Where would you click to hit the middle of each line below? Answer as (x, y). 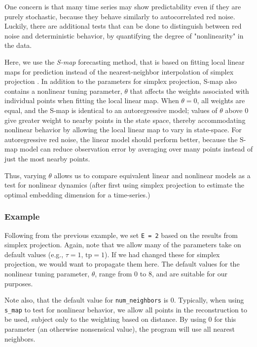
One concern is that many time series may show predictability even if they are (123, 6)
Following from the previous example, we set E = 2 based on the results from (121, 235)
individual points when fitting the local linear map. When (92, 100)
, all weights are (221, 100)
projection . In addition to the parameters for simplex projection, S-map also (121, 81)
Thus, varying (25, 175)
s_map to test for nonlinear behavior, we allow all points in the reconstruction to (126, 309)
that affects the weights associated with (189, 91)
